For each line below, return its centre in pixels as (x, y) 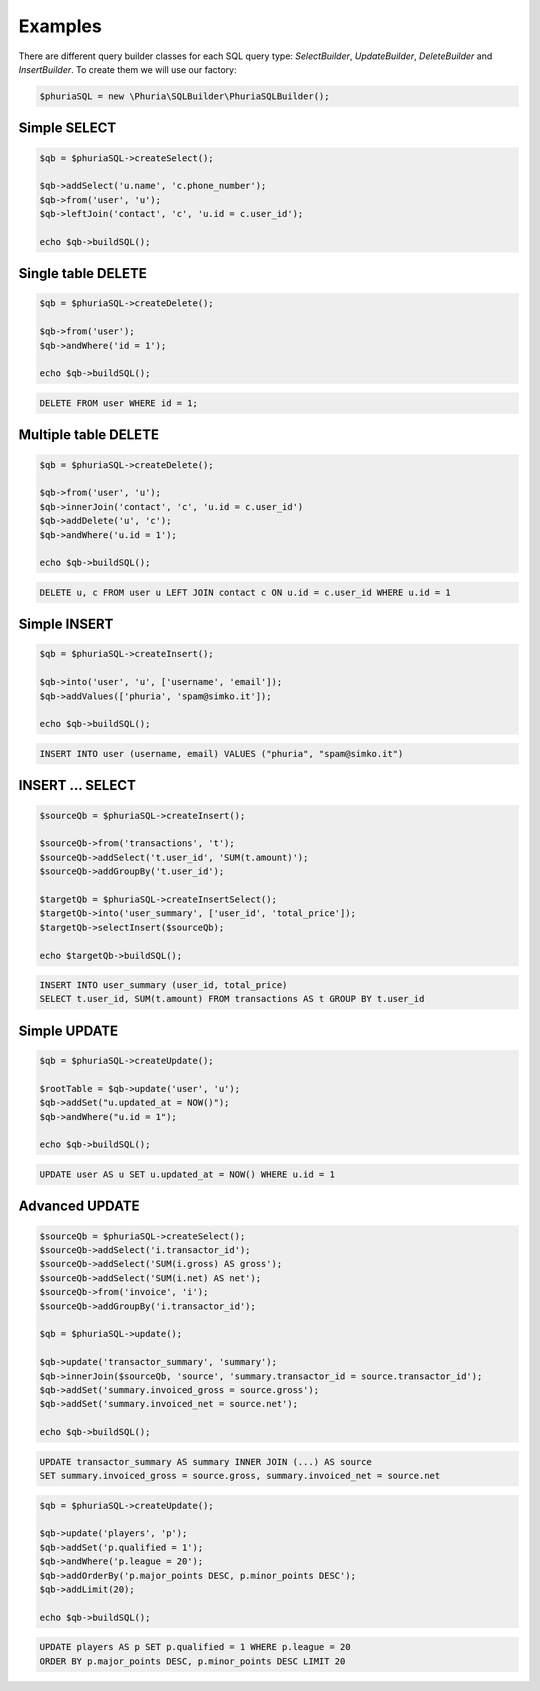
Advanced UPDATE (79, 1206)
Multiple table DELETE (89, 435)
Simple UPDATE (68, 1030)
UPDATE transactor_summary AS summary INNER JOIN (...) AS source (205, 1461)
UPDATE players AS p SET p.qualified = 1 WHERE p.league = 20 (195, 1647)
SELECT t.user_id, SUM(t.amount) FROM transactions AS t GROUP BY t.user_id (232, 999)
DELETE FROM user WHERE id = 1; (119, 403)
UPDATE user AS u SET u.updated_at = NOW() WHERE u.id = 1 (187, 1174)
